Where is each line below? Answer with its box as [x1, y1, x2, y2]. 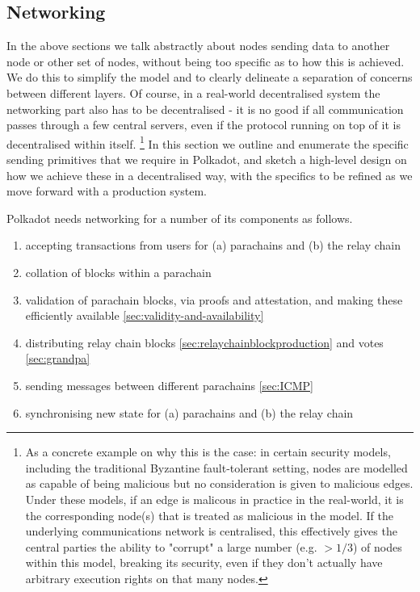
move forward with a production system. [6, 183, 207, 199]
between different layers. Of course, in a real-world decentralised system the [6, 84, 380, 101]
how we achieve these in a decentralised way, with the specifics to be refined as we [6, 166, 413, 183]
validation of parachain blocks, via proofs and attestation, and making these [25, 291, 403, 308]
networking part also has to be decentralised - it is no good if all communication [6, 100, 404, 117]
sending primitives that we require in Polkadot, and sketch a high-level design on [6, 151, 407, 168]
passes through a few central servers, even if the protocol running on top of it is [6, 116, 401, 133]
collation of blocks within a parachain [25, 263, 212, 280]
